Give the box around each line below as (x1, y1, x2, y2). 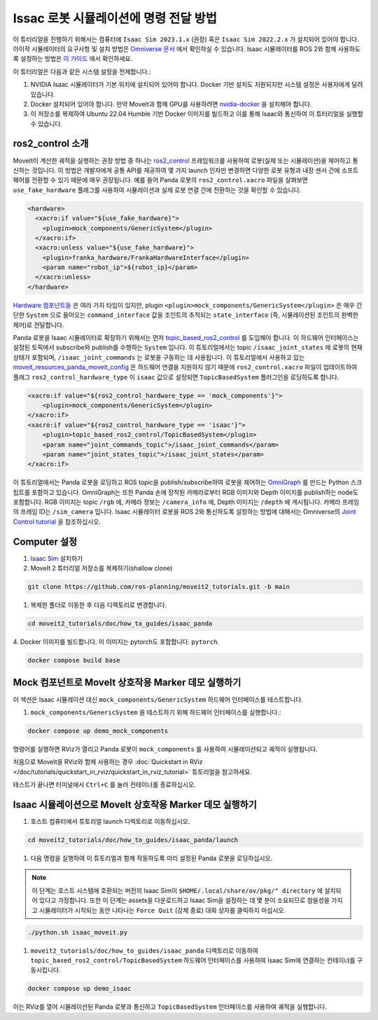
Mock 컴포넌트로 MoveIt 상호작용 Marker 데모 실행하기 (13, 676, 241, 688)
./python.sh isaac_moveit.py (27, 928, 128, 936)
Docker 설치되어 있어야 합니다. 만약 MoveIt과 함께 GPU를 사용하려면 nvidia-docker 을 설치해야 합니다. (30, 100, 312, 108)
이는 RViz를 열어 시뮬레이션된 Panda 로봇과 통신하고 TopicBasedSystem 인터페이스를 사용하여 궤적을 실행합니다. (13, 1002, 327, 1011)
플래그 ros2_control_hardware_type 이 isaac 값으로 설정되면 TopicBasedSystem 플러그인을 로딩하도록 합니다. (13, 372, 339, 381)
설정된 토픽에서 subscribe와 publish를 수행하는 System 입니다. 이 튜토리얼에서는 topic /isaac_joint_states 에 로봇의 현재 (13, 344, 363, 352)
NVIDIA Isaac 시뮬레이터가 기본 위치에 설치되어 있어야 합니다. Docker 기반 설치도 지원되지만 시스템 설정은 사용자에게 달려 (30, 81, 363, 89)
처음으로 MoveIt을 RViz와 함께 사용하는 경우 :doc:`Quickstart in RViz (13, 758, 203, 766)
